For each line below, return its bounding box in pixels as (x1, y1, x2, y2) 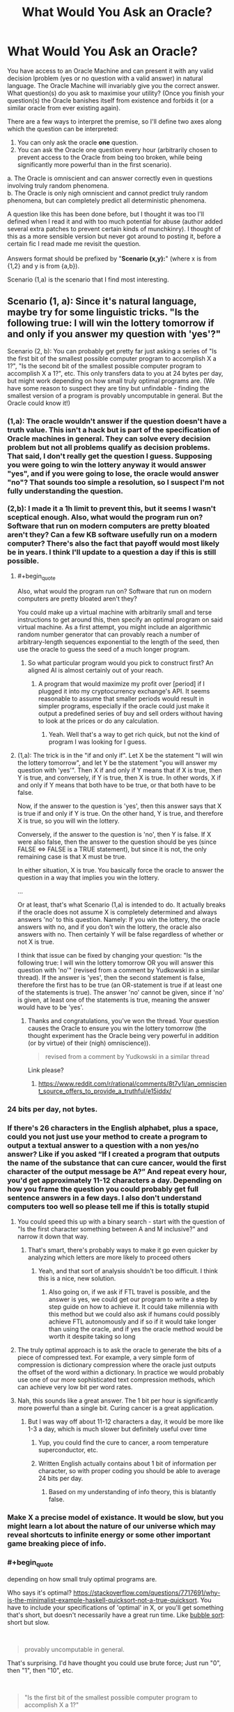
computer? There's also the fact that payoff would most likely (7, 539, 220, 548)
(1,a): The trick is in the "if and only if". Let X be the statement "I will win (17, 751, 224, 759)
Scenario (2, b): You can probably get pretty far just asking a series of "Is (7, 346, 217, 355)
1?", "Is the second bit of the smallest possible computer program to (7, 361, 202, 370)
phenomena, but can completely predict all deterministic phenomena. (7, 196, 207, 205)
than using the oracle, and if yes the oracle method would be (48, 1325, 223, 1333)
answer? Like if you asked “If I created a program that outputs (7, 1149, 221, 1159)
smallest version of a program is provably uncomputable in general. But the (7, 391, 223, 400)
